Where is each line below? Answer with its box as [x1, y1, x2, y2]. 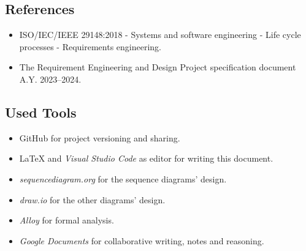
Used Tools [5, 102, 77, 121]
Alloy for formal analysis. [19, 214, 114, 227]
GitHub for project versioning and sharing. [19, 131, 180, 144]
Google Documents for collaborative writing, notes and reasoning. [19, 234, 264, 247]
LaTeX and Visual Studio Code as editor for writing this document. [19, 152, 273, 165]
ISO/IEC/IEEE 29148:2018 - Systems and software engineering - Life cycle [19, 28, 301, 41]
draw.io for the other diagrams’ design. [19, 193, 166, 206]
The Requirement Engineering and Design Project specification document [19, 61, 296, 73]
